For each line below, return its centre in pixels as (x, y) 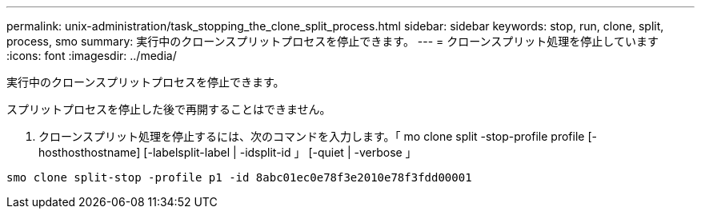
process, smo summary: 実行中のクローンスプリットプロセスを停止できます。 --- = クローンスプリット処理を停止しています (332, 41)
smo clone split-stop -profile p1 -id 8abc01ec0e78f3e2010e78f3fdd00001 (239, 177)
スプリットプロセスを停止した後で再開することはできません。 (169, 109)
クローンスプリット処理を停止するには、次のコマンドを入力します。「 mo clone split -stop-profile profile (312, 136)
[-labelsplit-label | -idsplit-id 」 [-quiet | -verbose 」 (280, 152)
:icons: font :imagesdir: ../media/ (92, 56)
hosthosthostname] (90, 152)
